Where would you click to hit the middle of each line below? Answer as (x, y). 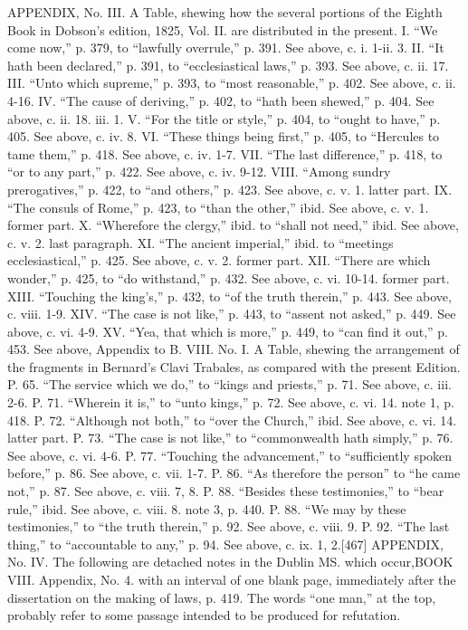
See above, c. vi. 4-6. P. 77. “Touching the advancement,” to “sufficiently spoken (230, 455)
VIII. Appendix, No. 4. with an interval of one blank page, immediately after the (232, 579)
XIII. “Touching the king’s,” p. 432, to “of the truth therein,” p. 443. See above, (229, 296)
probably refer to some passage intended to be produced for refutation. (204, 615)
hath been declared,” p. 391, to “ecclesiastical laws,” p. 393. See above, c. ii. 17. (228, 65)
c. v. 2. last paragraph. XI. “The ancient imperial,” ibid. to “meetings (201, 242)
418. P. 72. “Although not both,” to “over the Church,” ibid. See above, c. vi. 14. (232, 420)
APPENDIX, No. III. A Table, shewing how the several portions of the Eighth (225, 12)
